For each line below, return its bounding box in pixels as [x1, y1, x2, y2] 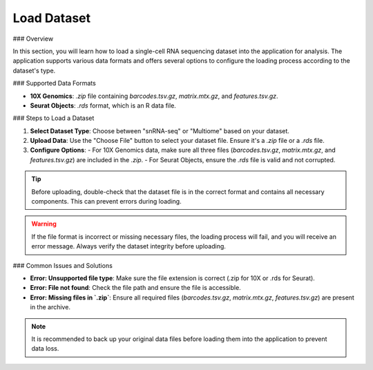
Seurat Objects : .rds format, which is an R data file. [30, 101, 176, 110]
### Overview [12, 35, 54, 43]
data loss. [31, 344, 59, 353]
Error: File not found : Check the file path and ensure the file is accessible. [30, 284, 241, 292]
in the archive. [30, 303, 70, 311]
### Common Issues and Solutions [12, 261, 113, 269]
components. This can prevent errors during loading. [31, 197, 182, 206]
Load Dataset [12, 10, 91, 26]
